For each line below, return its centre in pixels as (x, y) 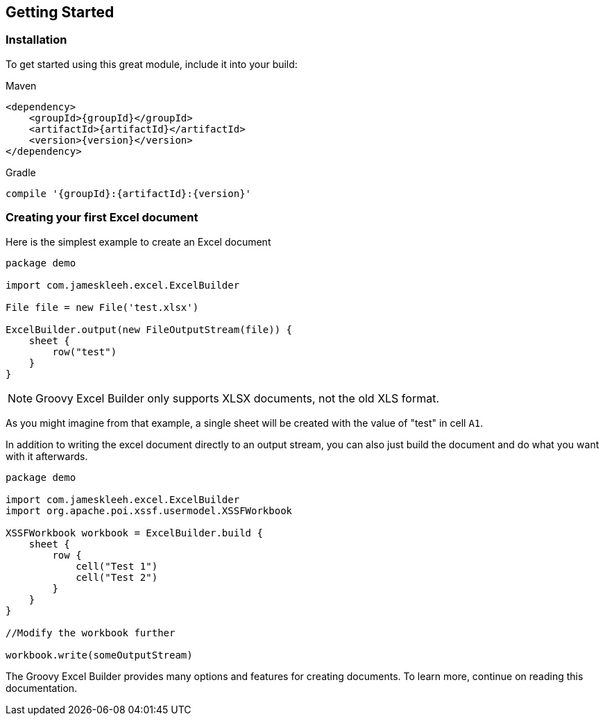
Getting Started (60, 12)
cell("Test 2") (117, 577)
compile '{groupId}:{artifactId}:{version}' (129, 193)
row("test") (85, 351)
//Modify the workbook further (91, 633)
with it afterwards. (47, 456)
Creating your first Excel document (102, 218)
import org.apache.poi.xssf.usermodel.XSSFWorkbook (149, 510)
